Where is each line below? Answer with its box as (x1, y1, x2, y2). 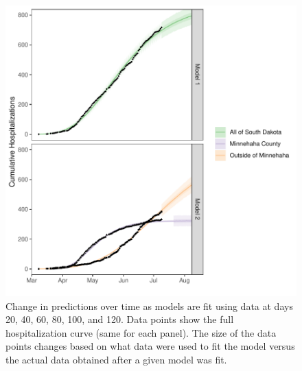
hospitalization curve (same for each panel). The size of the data (5, 325, 277, 339)
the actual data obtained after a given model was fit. (5, 352, 227, 366)
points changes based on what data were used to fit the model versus (5, 339, 295, 353)
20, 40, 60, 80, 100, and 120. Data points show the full (5, 312, 234, 326)
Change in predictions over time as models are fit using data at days (5, 298, 293, 313)
